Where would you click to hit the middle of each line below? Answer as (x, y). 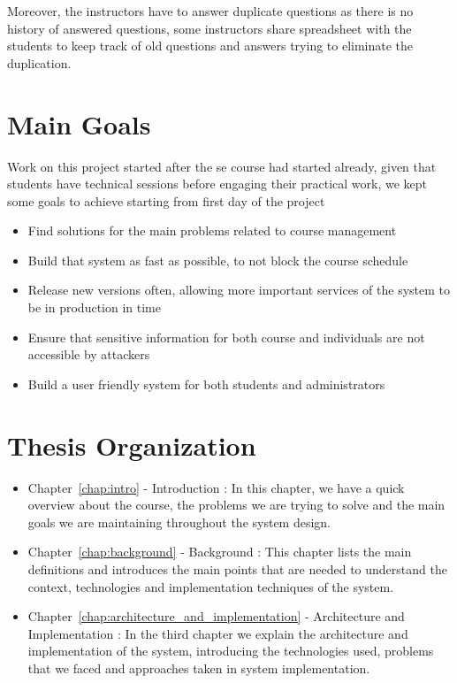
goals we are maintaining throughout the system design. (179, 522)
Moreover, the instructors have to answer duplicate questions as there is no (210, 11)
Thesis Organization (132, 445)
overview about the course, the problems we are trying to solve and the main (236, 505)
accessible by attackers (89, 354)
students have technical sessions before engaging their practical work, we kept (217, 184)
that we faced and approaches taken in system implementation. (199, 668)
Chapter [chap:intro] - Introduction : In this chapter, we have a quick (216, 487)
